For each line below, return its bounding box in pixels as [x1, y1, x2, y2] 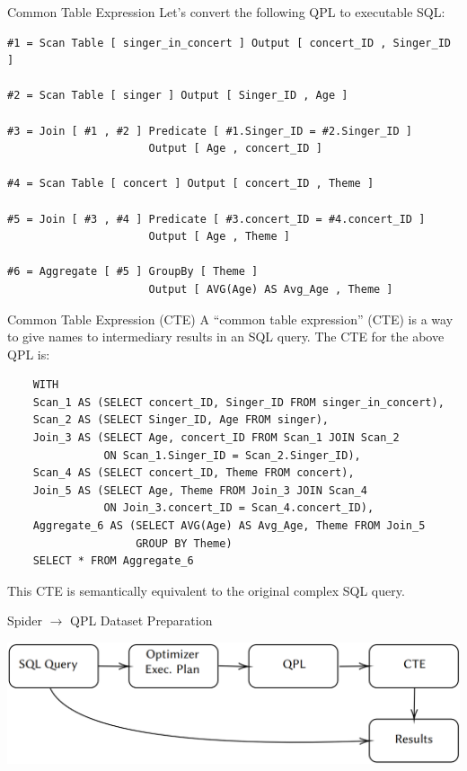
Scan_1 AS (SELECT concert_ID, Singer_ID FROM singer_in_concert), [32, 395, 445, 409]
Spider [7, 611, 42, 630]
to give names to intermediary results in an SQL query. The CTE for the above [7, 327, 445, 346]
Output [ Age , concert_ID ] [148, 142, 322, 155]
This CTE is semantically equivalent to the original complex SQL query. [7, 580, 405, 599]
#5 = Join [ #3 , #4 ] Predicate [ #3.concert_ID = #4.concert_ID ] [7, 212, 426, 226]
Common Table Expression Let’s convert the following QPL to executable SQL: [7, 3, 445, 21]
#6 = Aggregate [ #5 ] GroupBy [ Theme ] [7, 265, 259, 279]
